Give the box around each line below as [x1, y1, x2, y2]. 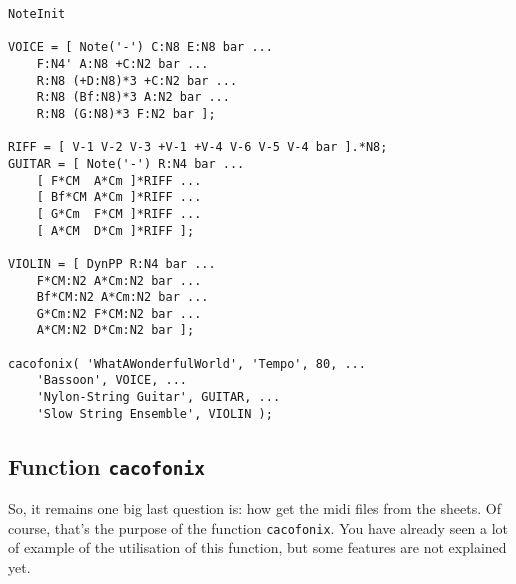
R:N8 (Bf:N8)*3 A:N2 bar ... [36, 90, 230, 105]
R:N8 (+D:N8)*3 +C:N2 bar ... [36, 73, 238, 88]
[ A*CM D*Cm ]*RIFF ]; [36, 223, 195, 238]
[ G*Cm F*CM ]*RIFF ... [36, 206, 202, 221]
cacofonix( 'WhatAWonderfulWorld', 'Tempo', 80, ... [8, 356, 366, 371]
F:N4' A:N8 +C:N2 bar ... [36, 56, 209, 71]
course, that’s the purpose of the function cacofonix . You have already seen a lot [8, 517, 509, 538]
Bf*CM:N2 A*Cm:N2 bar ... [36, 290, 209, 305]
